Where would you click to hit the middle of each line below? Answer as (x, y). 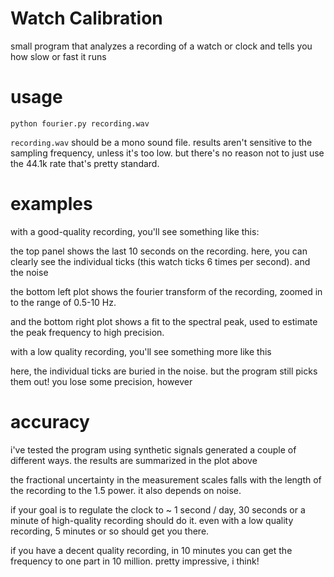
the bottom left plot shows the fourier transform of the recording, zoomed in (166, 291)
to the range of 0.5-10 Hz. (63, 302)
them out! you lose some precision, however (101, 381)
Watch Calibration (86, 18)
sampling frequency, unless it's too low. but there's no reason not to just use (167, 153)
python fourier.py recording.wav (80, 123)
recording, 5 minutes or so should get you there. (110, 531)
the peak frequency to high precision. (87, 332)
